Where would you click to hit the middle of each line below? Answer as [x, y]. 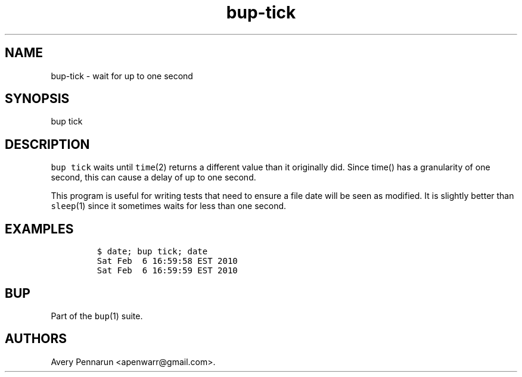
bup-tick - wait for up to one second [122, 76]
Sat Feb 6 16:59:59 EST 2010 [167, 271]
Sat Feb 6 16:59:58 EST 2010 [167, 261]
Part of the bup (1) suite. [97, 316]
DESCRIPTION [47, 144]
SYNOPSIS [37, 99]
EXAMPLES [39, 229]
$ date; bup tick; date [152, 252]
